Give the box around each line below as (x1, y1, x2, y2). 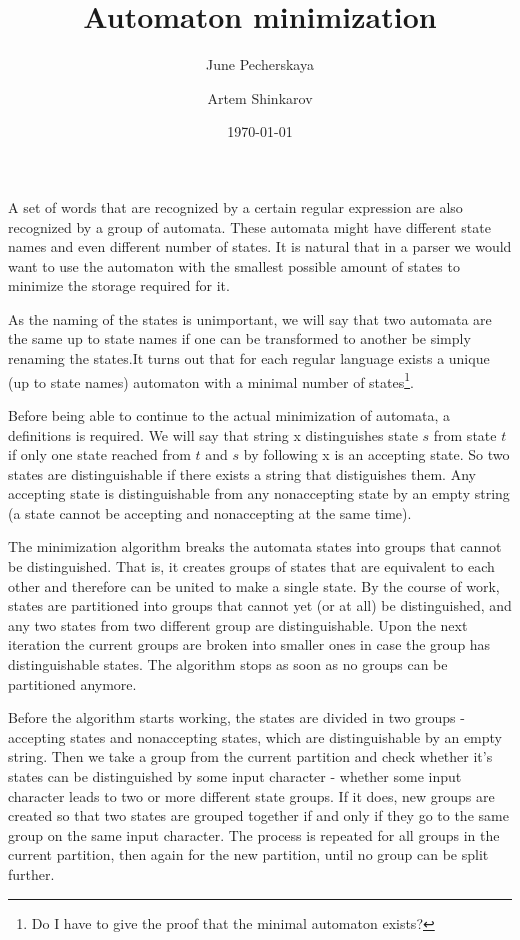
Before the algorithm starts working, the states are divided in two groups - (8, 707, 465, 728)
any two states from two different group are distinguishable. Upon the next (8, 614, 468, 635)
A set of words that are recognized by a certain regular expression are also (8, 196, 463, 217)
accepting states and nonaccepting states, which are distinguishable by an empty (8, 726, 502, 747)
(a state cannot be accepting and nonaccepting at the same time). (8, 502, 412, 523)
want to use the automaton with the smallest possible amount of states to (8, 255, 460, 276)
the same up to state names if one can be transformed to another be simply (8, 328, 471, 349)
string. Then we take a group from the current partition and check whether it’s (8, 746, 493, 767)
